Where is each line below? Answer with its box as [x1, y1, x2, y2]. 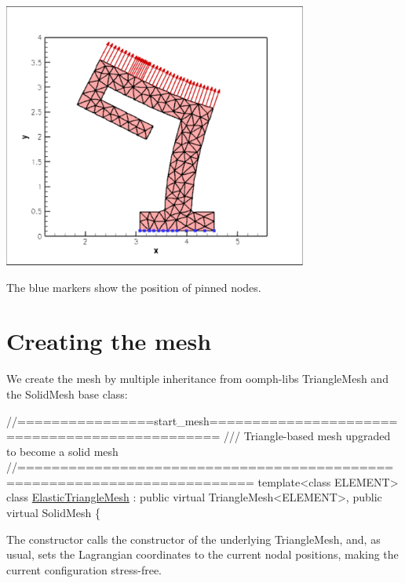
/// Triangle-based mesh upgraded [223, 428, 391, 444]
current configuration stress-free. [6, 561, 162, 578]
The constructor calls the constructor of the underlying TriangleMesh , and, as [6, 530, 381, 547]
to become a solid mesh [6, 443, 119, 459]
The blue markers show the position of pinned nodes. [6, 279, 261, 295]
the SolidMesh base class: [6, 385, 128, 402]
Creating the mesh [6, 325, 212, 357]
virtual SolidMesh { [6, 505, 100, 521]
